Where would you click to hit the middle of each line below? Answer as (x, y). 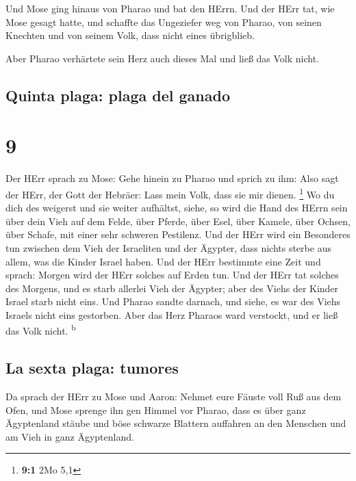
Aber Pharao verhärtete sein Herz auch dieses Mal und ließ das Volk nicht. (163, 58)
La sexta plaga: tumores (92, 368)
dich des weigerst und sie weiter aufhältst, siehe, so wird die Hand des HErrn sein (177, 208)
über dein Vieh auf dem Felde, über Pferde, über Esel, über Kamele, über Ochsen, (178, 221)
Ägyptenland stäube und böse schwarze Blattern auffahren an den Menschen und (176, 423)
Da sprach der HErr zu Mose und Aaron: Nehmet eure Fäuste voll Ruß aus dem (174, 396)
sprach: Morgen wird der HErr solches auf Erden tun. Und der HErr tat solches (172, 275)
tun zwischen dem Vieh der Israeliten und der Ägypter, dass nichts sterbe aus (168, 247)
